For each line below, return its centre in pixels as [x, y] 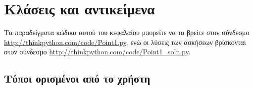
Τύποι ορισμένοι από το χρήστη [77, 78]
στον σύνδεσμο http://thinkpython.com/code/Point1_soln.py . [97, 52]
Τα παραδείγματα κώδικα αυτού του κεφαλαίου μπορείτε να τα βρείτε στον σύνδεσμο [127, 32]
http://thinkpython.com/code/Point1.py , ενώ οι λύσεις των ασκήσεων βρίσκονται [125, 42]
